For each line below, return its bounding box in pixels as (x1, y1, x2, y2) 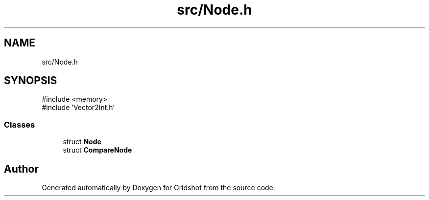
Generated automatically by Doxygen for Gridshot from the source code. (42, 183, 275, 192)
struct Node (63, 137, 101, 146)
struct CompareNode (63, 146, 132, 155)
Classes (4, 119, 35, 130)
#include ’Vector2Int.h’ (42, 103, 115, 112)
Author (4, 162, 39, 175)
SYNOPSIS (4, 74, 57, 87)
